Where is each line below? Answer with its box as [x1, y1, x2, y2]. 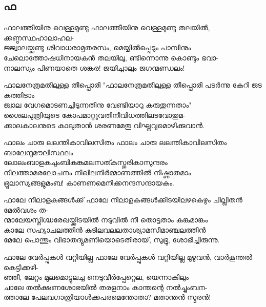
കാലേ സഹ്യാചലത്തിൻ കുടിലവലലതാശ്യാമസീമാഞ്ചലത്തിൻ [4, 224, 206, 235]
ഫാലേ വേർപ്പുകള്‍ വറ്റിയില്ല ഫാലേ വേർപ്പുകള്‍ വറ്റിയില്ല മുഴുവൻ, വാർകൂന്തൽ [4, 252, 253, 262]
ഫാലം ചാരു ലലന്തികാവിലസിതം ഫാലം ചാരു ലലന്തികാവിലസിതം [4, 137, 227, 148]
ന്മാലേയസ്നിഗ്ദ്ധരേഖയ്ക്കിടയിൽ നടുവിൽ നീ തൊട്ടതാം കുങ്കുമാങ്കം [4, 214, 208, 225]
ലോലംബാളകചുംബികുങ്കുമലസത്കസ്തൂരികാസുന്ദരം [4, 157, 168, 168]
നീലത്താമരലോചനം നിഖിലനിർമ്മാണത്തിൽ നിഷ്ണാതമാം [4, 167, 191, 177]
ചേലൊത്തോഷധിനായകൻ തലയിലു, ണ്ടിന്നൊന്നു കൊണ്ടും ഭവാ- [4, 52, 218, 63]
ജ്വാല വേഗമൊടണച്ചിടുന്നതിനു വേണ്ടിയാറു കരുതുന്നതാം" [4, 99, 192, 110]
